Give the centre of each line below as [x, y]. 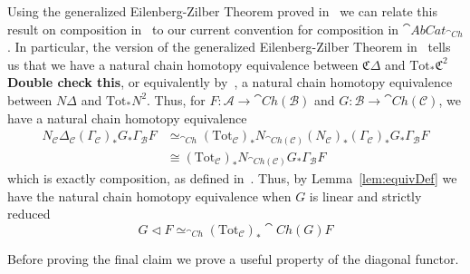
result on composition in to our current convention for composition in [203, 29]
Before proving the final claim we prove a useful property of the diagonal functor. [233, 259]
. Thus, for [176, 99]
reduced [29, 214]
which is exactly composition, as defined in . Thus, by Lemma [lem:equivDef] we [232, 178]
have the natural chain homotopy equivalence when [149, 196]
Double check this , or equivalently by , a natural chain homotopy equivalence [230, 82]
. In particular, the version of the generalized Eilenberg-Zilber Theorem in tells [229, 47]
